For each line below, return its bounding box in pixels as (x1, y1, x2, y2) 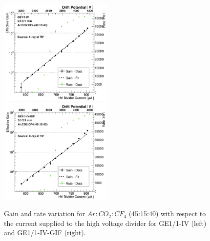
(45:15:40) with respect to (128, 208, 206, 219)
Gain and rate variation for (4, 208, 85, 219)
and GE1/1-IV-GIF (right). (4, 227, 86, 238)
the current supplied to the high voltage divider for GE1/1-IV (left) (4, 218, 207, 228)
